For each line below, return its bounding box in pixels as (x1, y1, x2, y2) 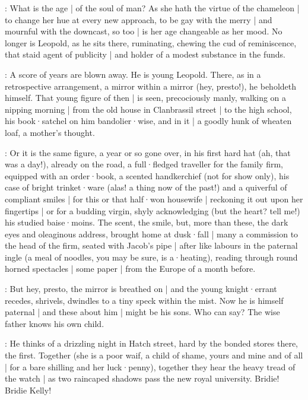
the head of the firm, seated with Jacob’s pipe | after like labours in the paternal (5, 239, 298, 252)
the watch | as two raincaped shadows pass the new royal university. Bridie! (5, 372, 280, 385)
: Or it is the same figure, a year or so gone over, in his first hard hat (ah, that (5, 146, 291, 158)
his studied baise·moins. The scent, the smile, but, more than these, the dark (5, 216, 288, 228)
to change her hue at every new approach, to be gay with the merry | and (5, 13, 272, 26)
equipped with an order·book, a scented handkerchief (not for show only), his (5, 169, 290, 182)
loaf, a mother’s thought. (5, 126, 95, 138)
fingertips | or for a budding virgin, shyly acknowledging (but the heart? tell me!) (5, 204, 300, 217)
